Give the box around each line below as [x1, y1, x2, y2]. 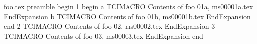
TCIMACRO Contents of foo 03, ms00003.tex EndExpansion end [4, 30, 203, 41]
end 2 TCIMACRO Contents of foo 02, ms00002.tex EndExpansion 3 [4, 21, 215, 31]
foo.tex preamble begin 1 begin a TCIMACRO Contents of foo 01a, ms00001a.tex [4, 1, 253, 11]
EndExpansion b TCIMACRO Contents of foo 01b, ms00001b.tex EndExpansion [4, 11, 251, 21]
